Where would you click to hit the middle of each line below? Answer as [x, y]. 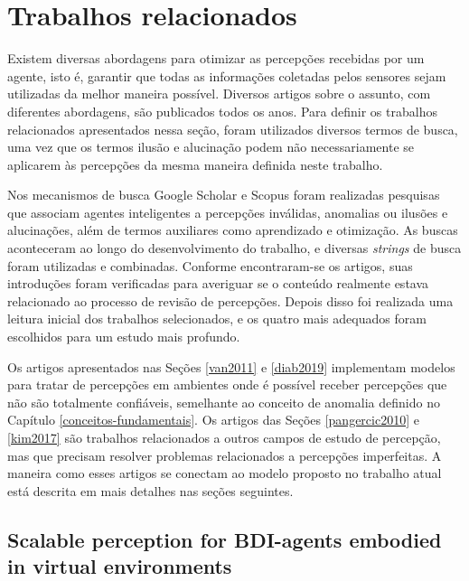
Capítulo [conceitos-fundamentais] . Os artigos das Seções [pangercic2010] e [213, 420]
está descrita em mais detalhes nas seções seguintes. [150, 490]
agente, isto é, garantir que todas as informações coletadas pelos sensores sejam [227, 75]
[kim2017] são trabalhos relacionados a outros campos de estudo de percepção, [224, 437]
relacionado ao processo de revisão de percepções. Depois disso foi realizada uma [230, 300]
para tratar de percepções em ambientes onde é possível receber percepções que [227, 384]
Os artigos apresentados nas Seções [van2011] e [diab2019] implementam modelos [231, 366]
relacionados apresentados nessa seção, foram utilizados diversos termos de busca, [233, 129]
